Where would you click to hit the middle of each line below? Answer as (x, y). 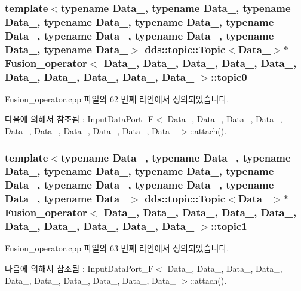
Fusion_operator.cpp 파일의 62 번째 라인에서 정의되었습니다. (117, 98)
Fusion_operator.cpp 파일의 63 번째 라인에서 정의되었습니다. (117, 248)
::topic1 (229, 226)
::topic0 (229, 76)
